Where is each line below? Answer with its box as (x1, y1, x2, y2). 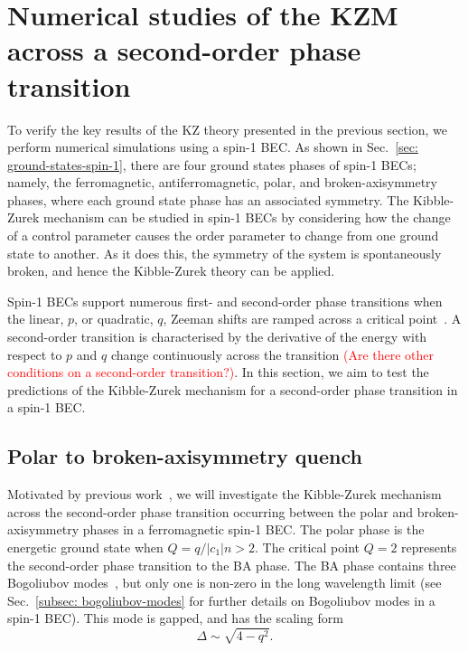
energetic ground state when (7, 537, 164, 556)
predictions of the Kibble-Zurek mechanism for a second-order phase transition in (7, 380, 458, 399)
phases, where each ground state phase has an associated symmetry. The (7, 190, 409, 209)
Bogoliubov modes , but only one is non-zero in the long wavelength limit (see (7, 573, 442, 592)
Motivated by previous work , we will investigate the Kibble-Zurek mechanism (7, 485, 442, 504)
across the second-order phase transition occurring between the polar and (7, 502, 414, 521)
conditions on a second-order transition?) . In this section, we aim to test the (7, 363, 429, 382)
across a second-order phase (7, 32, 361, 69)
